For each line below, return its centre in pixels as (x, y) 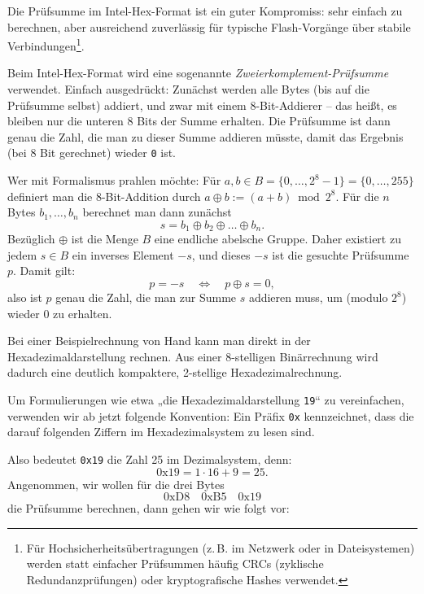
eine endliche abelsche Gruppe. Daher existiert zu (278, 239)
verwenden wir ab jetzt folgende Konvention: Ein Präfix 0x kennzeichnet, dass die (211, 415)
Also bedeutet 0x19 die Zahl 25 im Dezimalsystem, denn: (150, 459)
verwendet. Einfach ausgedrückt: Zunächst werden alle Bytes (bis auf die (188, 89)
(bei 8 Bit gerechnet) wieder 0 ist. (92, 153)
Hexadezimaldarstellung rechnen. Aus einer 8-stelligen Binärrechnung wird (193, 356)
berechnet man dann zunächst (157, 212)
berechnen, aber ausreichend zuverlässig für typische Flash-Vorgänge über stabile (209, 26)
